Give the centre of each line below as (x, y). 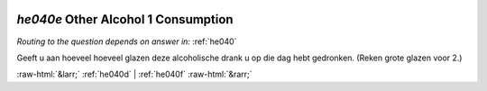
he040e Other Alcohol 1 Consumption (125, 19)
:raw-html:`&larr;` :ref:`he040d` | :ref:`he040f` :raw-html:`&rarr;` (134, 74)
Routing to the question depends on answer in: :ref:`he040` (127, 41)
